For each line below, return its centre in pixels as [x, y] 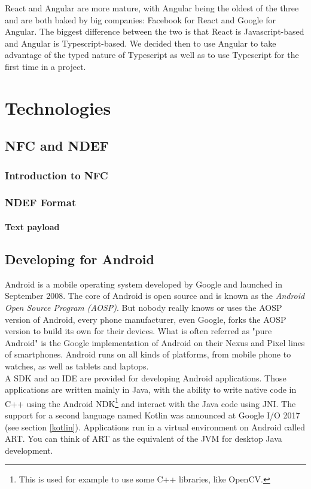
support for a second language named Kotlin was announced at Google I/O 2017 [153, 415]
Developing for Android [80, 259]
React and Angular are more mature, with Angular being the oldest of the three [152, 8]
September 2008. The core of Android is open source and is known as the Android [155, 296]
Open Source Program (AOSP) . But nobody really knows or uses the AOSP [144, 307]
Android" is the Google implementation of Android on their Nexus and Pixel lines [155, 342]
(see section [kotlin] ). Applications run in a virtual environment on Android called [155, 427]
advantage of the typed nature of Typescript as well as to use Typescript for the [152, 55]
